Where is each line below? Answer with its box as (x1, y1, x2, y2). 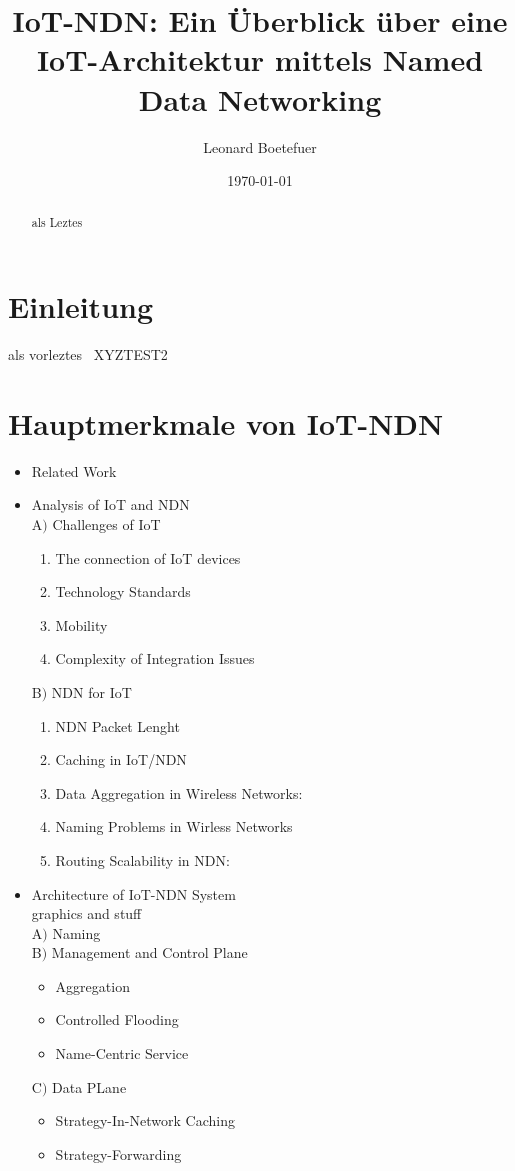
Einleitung (8, 286, 154, 327)
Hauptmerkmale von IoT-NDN (8, 402, 444, 443)
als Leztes (31, 214, 83, 231)
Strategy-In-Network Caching (55, 1110, 235, 1131)
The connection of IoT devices (55, 547, 241, 568)
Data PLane (52, 1076, 127, 1097)
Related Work (31, 460, 117, 481)
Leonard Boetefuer (203, 136, 317, 157)
